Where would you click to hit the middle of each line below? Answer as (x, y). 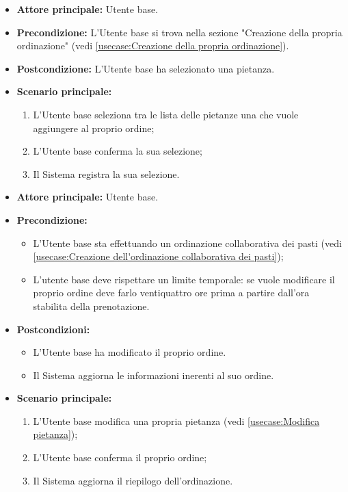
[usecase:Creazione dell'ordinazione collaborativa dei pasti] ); (158, 256)
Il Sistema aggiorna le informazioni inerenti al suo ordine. (153, 375)
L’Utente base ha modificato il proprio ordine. (130, 352)
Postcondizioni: (53, 329)
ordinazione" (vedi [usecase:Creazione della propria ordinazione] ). (153, 46)
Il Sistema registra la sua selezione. (106, 173)
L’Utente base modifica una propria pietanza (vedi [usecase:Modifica (176, 420)
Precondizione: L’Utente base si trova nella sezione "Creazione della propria (179, 32)
